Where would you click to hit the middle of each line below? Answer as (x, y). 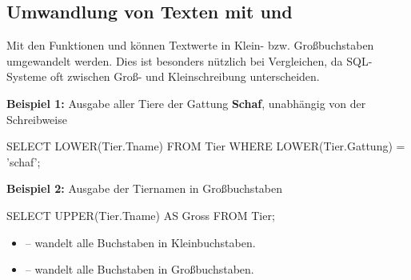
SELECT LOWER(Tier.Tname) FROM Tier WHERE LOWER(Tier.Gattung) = (206, 146)
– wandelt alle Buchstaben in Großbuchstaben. (140, 269)
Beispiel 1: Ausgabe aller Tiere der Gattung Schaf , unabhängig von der (186, 103)
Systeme (27, 76)
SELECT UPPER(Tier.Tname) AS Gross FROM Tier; (141, 215)
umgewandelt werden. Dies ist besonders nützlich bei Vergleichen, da (175, 60)
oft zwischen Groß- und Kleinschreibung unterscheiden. (185, 76)
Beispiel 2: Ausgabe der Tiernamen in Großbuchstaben (145, 188)
